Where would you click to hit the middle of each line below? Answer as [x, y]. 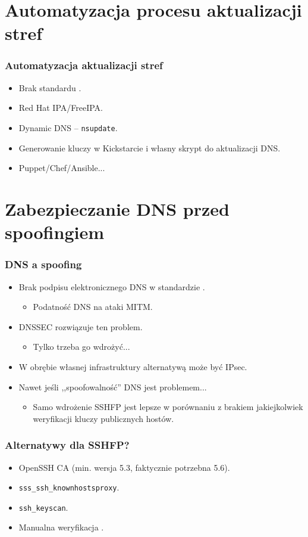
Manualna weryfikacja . [61, 527]
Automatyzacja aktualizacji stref [84, 65]
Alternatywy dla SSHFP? [67, 445]
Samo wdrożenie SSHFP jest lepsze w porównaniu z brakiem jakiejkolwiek [168, 407]
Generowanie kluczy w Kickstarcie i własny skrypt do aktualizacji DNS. [150, 148]
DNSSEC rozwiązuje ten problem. [81, 326]
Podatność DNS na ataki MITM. [93, 307]
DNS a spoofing [43, 264]
